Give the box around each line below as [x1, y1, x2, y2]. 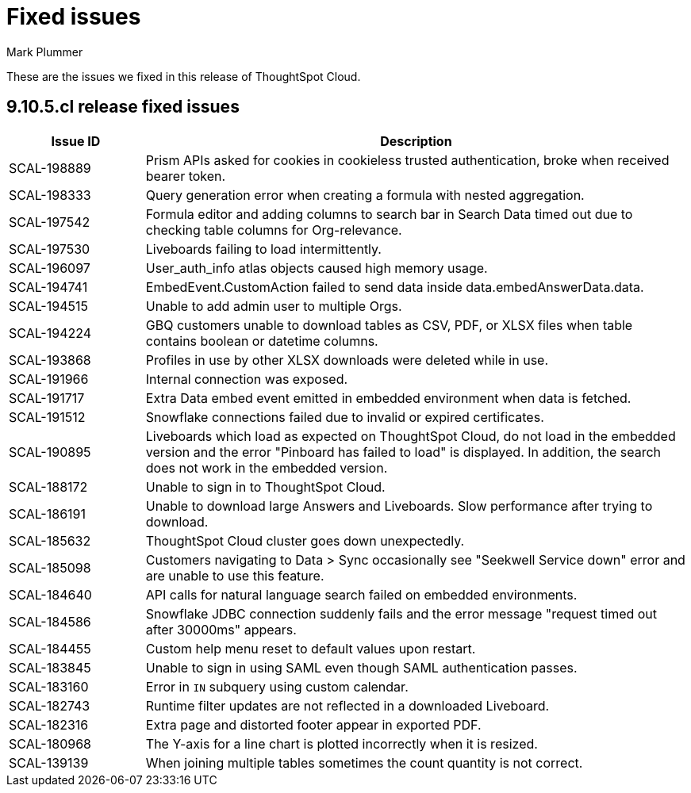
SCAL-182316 [9, 716, 89, 733]
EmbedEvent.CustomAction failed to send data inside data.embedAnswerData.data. [145, 278, 644, 295]
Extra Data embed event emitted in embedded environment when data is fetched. [145, 389, 631, 406]
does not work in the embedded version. [145, 459, 388, 476]
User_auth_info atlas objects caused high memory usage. [145, 259, 488, 276]
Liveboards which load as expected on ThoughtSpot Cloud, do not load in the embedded [145, 427, 676, 444]
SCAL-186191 [9, 505, 86, 522]
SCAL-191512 [9, 408, 86, 425]
